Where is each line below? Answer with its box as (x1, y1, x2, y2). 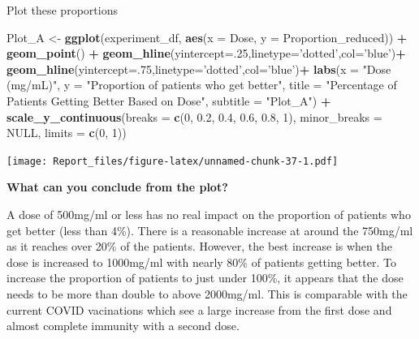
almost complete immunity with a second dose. (6, 317, 240, 334)
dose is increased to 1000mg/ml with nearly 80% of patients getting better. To (6, 253, 396, 270)
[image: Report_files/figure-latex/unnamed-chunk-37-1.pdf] (6, 155, 339, 167)
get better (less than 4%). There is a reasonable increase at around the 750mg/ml (6, 221, 413, 238)
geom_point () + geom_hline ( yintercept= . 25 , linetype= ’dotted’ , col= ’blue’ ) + (6, 45, 406, 62)
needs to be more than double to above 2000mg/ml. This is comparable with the (6, 285, 408, 302)
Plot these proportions (6, 2, 118, 18)
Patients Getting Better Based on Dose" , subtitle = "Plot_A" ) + (6, 92, 331, 109)
